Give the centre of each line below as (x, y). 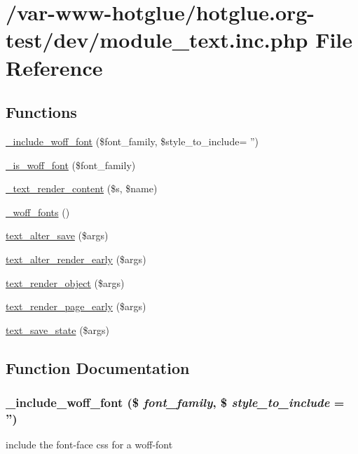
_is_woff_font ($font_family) (71, 165)
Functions (41, 112)
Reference (54, 67)
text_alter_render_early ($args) (76, 259)
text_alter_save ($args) (57, 235)
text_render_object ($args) (65, 282)
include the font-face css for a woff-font (89, 445)
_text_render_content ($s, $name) (82, 188)
